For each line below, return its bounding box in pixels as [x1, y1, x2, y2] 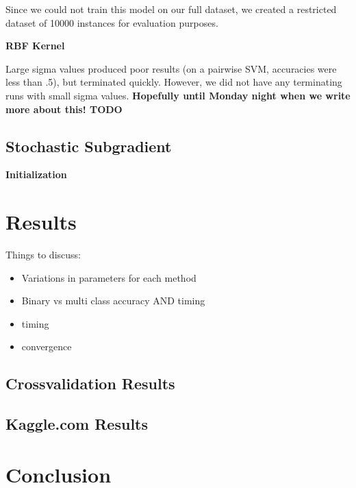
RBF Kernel [5, 38, 65, 53]
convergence [21, 339, 72, 354]
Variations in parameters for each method [21, 270, 196, 284]
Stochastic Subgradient [5, 135, 172, 156]
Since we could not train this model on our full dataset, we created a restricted [5, 2, 337, 16]
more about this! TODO [5, 101, 123, 116]
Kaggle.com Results [5, 413, 149, 435]
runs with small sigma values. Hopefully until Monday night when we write [5, 88, 351, 102]
